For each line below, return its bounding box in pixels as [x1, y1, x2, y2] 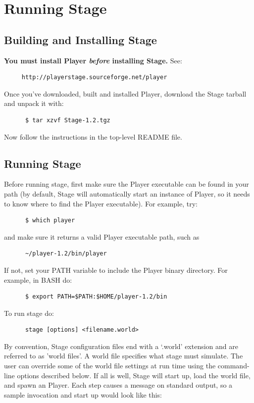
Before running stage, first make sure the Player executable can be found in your [4, 179, 249, 189]
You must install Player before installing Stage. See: [4, 55, 182, 65]
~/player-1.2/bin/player [25, 250, 107, 257]
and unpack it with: [4, 98, 64, 108]
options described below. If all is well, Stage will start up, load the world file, [17, 370, 251, 380]
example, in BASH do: [4, 274, 72, 285]
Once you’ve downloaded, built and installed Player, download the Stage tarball [4, 88, 247, 99]
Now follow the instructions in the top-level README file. [4, 131, 182, 142]
